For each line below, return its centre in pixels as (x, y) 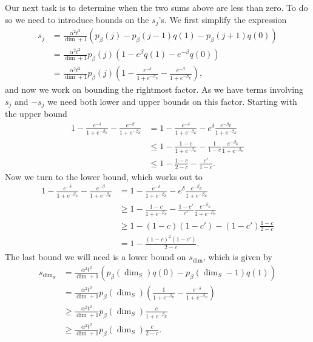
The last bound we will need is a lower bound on (96, 257)
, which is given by (237, 257)
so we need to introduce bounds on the (77, 19)
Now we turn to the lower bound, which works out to (104, 176)
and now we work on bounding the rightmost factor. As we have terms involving (154, 89)
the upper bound (36, 114)
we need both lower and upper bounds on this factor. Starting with (172, 101)
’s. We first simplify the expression (223, 19)
